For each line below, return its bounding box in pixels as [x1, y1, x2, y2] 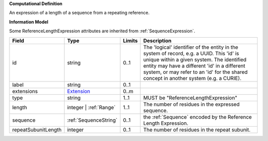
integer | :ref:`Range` [67, 104, 116, 111]
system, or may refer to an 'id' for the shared [143, 69, 248, 75]
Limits [123, 37, 138, 44]
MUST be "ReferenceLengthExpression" [143, 94, 238, 101]
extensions [12, 87, 38, 94]
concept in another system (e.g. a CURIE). [143, 74, 242, 81]
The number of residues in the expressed [143, 101, 240, 108]
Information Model [9, 19, 49, 25]
